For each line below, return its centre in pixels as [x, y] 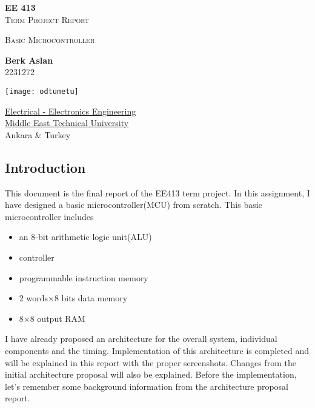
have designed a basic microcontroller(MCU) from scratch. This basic [134, 205]
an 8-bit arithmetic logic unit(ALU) [85, 237]
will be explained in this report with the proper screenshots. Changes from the [151, 362]
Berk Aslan [29, 60]
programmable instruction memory [84, 277]
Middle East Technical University [67, 123]
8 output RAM [58, 318]
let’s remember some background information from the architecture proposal [147, 386]
